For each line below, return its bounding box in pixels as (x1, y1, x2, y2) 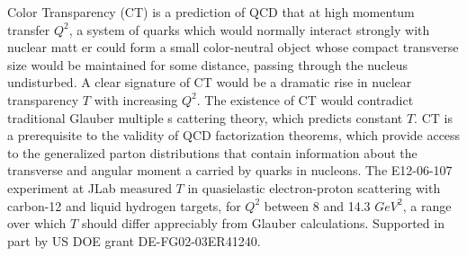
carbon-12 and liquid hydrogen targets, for (7, 196, 241, 215)
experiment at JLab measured (7, 178, 172, 197)
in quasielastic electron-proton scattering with (187, 178, 441, 197)
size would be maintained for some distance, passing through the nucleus (7, 55, 409, 74)
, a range (402, 196, 452, 215)
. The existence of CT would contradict (196, 90, 414, 109)
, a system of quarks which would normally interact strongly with (68, 20, 430, 39)
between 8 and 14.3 (264, 196, 371, 215)
